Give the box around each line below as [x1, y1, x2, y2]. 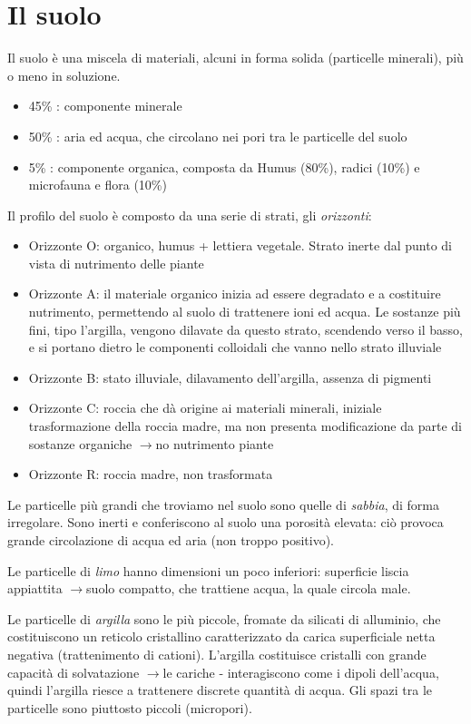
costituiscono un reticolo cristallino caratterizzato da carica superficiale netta [7, 627, 436, 646]
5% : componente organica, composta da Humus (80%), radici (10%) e [28, 157, 420, 176]
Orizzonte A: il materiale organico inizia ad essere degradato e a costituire [28, 284, 441, 303]
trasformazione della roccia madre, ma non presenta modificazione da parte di [28, 416, 462, 435]
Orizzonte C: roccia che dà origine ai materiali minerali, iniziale [28, 398, 382, 417]
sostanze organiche [28, 434, 132, 453]
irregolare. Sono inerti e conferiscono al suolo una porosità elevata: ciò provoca [7, 513, 444, 532]
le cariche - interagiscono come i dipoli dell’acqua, [162, 662, 439, 681]
